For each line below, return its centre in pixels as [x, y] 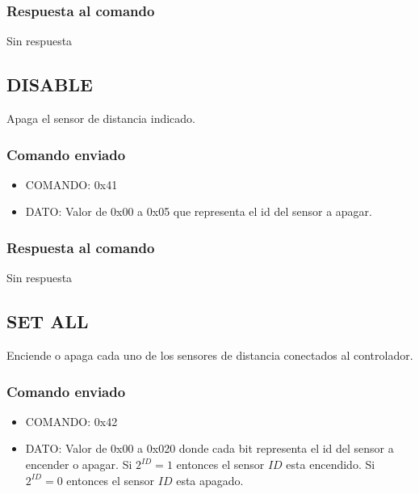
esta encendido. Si [331, 464]
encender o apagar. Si [79, 464]
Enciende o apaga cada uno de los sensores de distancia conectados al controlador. [210, 355]
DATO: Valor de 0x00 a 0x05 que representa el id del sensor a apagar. [199, 211]
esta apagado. [210, 480]
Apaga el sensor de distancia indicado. [101, 118]
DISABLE [50, 84]
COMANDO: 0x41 [71, 184]
